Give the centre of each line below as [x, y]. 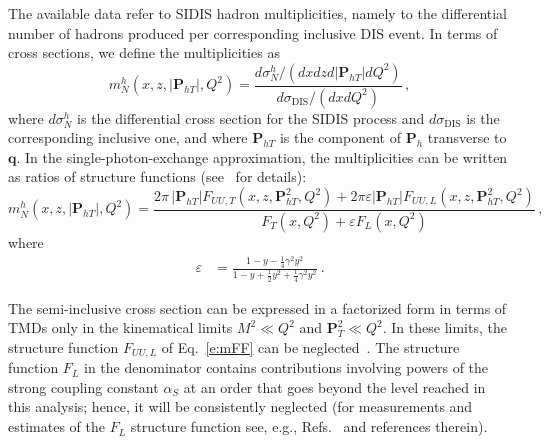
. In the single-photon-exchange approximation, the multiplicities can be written [262, 156]
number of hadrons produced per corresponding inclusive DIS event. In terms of [253, 32]
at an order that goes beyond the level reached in [334, 386]
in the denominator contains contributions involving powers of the [286, 367]
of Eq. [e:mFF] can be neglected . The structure [310, 346]
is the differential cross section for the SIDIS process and [251, 117]
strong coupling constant [83, 386]
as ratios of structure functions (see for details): [157, 176]
